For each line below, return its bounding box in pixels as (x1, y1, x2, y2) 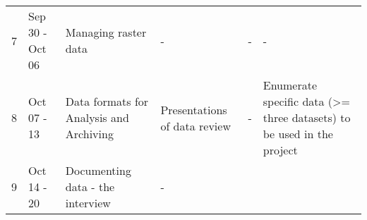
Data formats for (65, 93, 149, 109)
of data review (160, 117, 231, 134)
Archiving (65, 126, 114, 142)
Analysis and (65, 109, 129, 126)
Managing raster (65, 24, 147, 40)
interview (65, 195, 111, 211)
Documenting (65, 162, 131, 178)
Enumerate (263, 77, 318, 93)
